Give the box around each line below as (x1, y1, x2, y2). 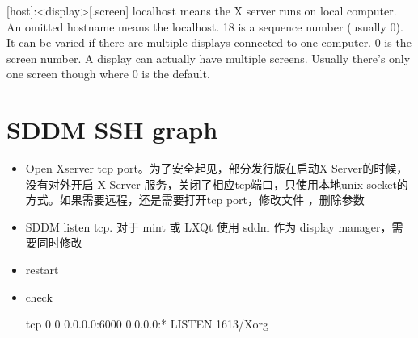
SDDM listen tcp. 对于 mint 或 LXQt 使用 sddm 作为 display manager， (25, 218, 392, 235)
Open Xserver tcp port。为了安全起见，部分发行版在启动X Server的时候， (25, 160, 408, 177)
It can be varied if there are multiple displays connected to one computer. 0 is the (6, 34, 412, 51)
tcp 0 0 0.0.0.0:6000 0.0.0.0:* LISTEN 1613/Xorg (25, 315, 269, 332)
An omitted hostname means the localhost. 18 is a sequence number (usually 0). (6, 18, 403, 35)
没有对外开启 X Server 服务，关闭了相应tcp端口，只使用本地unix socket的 (25, 175, 408, 192)
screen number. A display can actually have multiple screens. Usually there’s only (6, 49, 411, 66)
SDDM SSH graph (6, 113, 218, 146)
